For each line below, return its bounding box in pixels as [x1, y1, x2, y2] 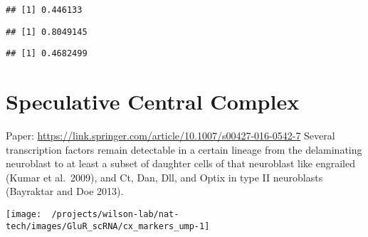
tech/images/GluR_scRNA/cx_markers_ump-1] [6, 221, 210, 231]
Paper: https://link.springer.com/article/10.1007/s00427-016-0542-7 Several [6, 128, 335, 143]
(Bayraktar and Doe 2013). [6, 184, 124, 199]
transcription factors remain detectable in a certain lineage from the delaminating [6, 142, 362, 157]
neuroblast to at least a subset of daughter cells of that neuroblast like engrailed [6, 156, 356, 171]
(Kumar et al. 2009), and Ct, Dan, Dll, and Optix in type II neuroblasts [6, 169, 323, 184]
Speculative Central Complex [6, 87, 300, 116]
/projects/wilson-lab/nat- [51, 209, 179, 220]
